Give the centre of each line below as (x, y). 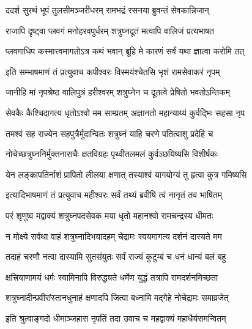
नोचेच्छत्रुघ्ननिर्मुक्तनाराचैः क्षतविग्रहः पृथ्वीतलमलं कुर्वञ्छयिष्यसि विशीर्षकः (112, 154)
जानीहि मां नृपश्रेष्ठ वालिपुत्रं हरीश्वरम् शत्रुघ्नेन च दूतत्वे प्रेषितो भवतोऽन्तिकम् (118, 92)
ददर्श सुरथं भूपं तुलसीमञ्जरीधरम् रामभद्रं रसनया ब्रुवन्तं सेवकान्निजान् (107, 10)
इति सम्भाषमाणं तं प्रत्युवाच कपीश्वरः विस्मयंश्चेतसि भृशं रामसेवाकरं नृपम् (113, 71)
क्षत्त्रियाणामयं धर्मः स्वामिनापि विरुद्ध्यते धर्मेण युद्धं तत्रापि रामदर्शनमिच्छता (112, 277)
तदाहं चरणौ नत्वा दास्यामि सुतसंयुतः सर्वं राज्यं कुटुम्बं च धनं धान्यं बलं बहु (116, 257)
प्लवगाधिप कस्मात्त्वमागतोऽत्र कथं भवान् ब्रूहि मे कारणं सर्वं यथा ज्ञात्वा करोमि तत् (125, 51)
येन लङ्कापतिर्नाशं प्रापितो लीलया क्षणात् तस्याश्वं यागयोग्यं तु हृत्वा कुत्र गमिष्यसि (126, 174)
